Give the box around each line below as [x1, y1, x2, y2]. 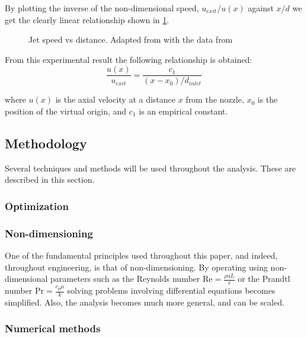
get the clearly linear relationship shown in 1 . [5, 13, 170, 26]
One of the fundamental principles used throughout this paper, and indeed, [5, 249, 278, 262]
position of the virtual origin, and [5, 105, 127, 117]
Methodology [5, 134, 87, 152]
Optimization [5, 198, 69, 213]
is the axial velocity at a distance [55, 93, 176, 106]
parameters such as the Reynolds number [50, 272, 200, 285]
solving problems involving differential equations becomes [67, 284, 276, 297]
